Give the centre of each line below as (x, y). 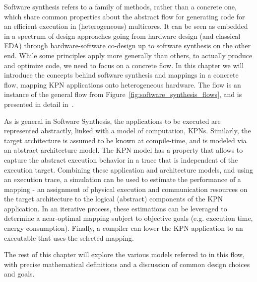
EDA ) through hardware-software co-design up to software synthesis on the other (128, 46)
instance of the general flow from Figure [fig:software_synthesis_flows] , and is (123, 94)
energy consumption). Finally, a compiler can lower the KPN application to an (124, 228)
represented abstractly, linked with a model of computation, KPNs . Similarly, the (128, 131)
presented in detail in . (39, 104)
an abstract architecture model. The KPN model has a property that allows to (124, 150)
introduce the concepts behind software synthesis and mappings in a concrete (121, 75)
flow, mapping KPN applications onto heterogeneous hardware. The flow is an (123, 84)
